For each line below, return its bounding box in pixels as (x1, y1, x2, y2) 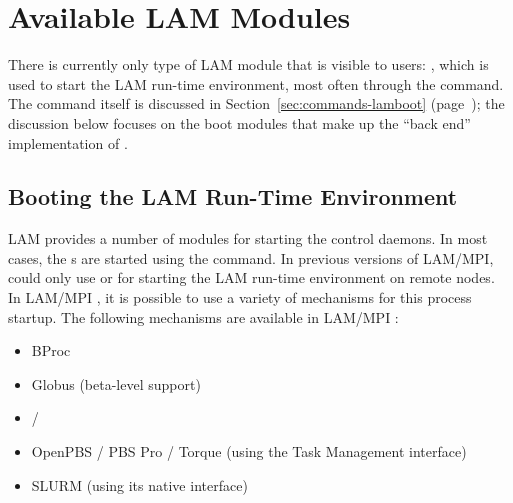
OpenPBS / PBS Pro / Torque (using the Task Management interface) (31, 441, 467, 462)
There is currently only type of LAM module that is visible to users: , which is (8, 54, 489, 75)
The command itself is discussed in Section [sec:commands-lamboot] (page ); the (8, 93, 505, 114)
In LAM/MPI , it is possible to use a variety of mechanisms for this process (8, 287, 472, 308)
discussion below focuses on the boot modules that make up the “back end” (8, 112, 471, 133)
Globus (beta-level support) (31, 373, 201, 394)
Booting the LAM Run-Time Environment (8, 181, 458, 212)
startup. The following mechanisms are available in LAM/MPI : (8, 306, 399, 327)
